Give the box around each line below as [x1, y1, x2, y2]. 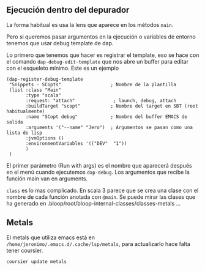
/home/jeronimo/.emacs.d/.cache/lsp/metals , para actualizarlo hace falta [6, 240, 191, 247]
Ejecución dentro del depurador [6, 5, 130, 15]
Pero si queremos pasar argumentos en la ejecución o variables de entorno [6, 33, 196, 40]
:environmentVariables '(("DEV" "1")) [25, 140, 127, 146]
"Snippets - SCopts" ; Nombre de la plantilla [9, 81, 176, 87]
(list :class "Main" [9, 87, 62, 93]
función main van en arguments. [6, 174, 88, 182]
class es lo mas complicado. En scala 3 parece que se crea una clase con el [6, 187, 199, 194]
